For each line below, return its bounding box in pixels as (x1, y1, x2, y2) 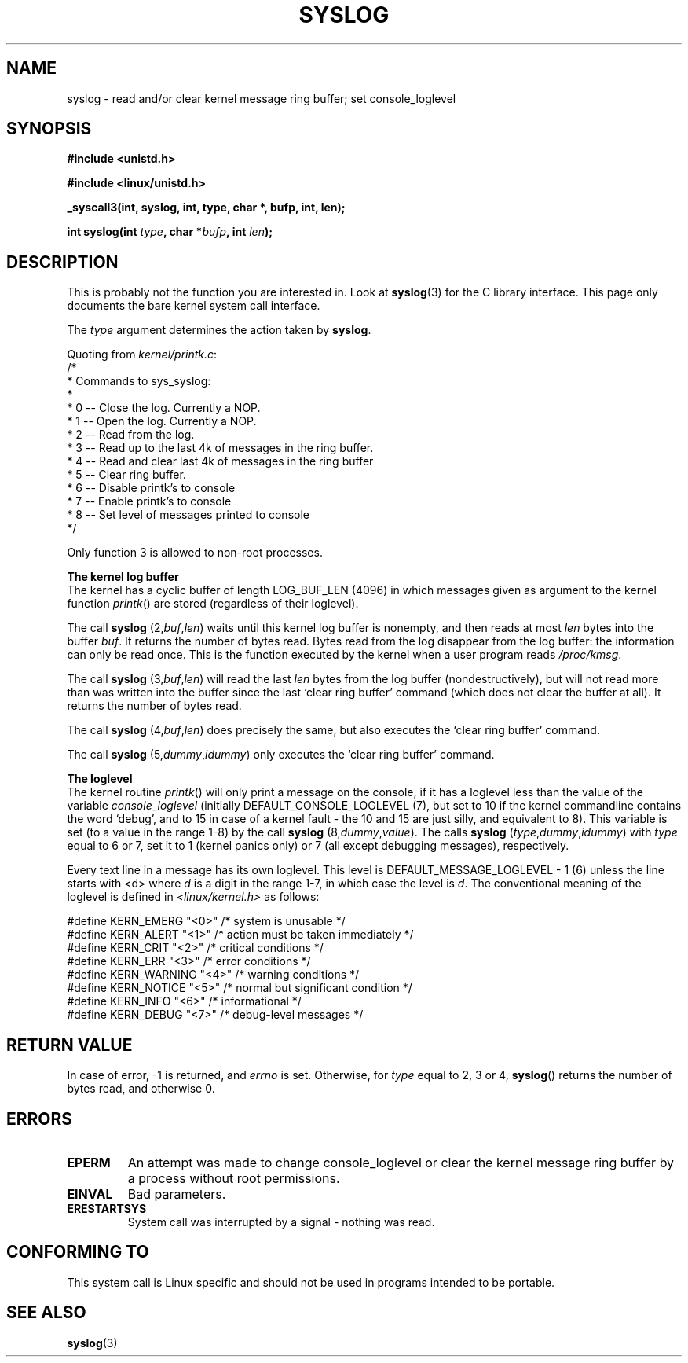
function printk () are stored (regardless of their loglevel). (67, 597, 359, 611)
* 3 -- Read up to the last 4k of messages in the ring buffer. (67, 441, 374, 455)
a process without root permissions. (127, 1170, 340, 1186)
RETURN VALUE (6, 1034, 133, 1055)
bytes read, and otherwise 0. (67, 1082, 215, 1096)
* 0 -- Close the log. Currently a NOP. (67, 401, 261, 415)
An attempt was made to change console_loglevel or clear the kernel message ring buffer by (127, 1154, 675, 1170)
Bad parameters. (127, 1185, 226, 1202)
